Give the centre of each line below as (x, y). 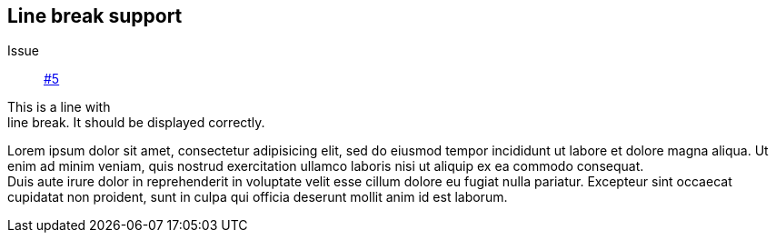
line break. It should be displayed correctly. (136, 123)
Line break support (95, 16)
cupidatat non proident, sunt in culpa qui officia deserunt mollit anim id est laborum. (258, 197)
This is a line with (59, 107)
